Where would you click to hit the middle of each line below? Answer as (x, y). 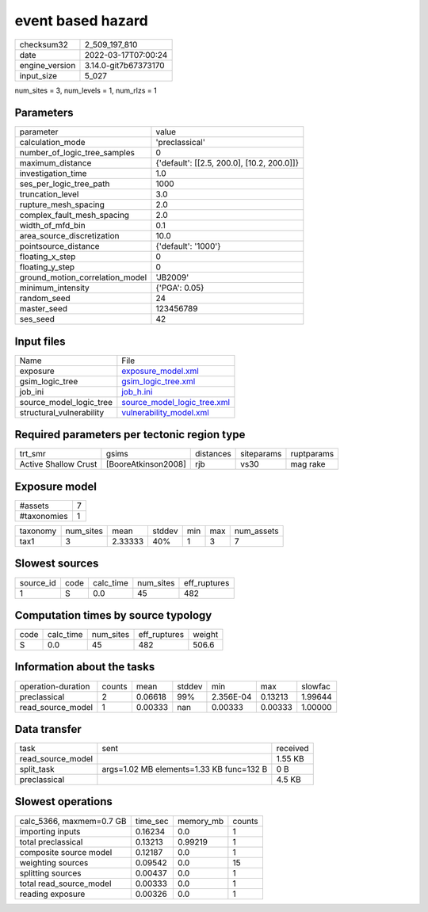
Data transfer (48, 729)
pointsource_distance (59, 246)
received (292, 749)
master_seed (43, 309)
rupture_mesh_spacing (62, 204)
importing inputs (50, 831)
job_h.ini (137, 391)
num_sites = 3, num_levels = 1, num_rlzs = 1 (86, 90)
